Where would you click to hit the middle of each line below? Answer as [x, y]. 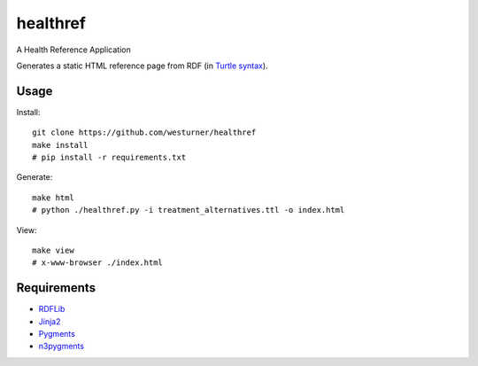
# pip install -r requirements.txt [109, 158]
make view [53, 250]
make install [60, 145]
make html [53, 198]
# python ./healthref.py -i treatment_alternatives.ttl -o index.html [189, 210]
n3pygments [61, 347]
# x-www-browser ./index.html [98, 263]
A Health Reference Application [74, 50]
